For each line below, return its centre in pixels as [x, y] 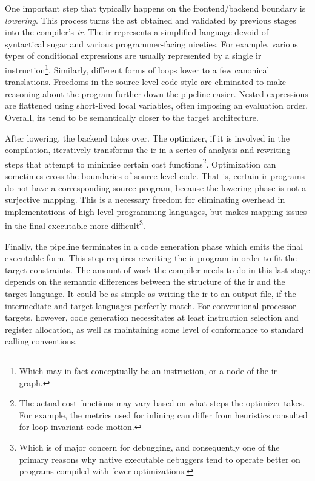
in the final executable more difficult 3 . [75, 225]
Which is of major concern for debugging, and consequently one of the [149, 447]
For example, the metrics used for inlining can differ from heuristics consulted [163, 414]
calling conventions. [41, 341]
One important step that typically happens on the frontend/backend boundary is [155, 8]
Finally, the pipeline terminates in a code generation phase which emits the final [154, 246]
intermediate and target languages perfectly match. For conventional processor [151, 305]
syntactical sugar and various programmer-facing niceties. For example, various [151, 43]
